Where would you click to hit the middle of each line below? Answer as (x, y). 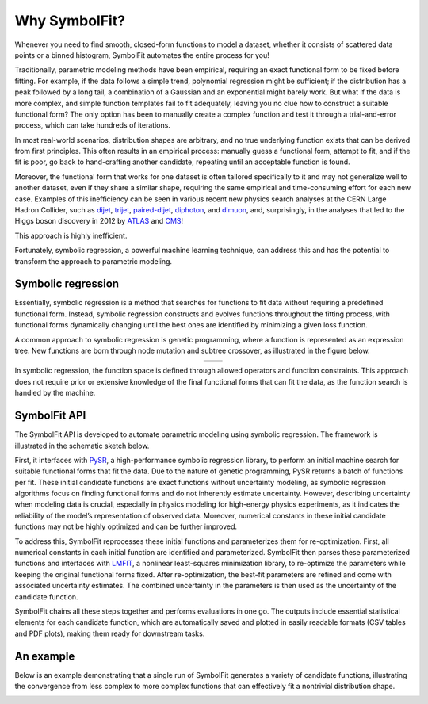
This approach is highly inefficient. (71, 235)
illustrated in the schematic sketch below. (82, 446)
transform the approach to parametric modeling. (94, 261)
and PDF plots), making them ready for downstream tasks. (110, 633)
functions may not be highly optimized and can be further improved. (126, 526)
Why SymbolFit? (70, 21)
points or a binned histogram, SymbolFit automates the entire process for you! (142, 55)
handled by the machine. (55, 393)
